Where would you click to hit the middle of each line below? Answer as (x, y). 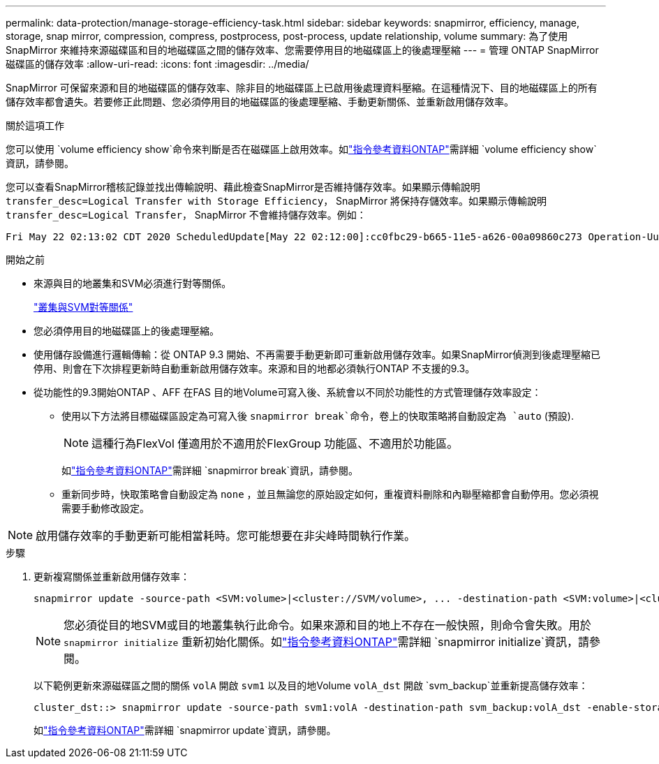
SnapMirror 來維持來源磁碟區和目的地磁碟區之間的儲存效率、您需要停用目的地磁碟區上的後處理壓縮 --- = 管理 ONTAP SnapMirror (302, 50)
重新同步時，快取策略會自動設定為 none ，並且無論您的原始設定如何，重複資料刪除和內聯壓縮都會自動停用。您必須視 (330, 494)
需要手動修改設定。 (105, 508)
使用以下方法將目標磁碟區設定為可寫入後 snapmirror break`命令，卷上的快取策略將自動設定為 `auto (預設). (318, 416)
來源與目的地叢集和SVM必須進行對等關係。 (133, 283)
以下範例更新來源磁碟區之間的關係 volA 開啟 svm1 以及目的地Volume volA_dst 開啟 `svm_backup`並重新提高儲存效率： (311, 685)
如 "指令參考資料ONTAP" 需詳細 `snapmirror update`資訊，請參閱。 (185, 730)
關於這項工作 (35, 125)
